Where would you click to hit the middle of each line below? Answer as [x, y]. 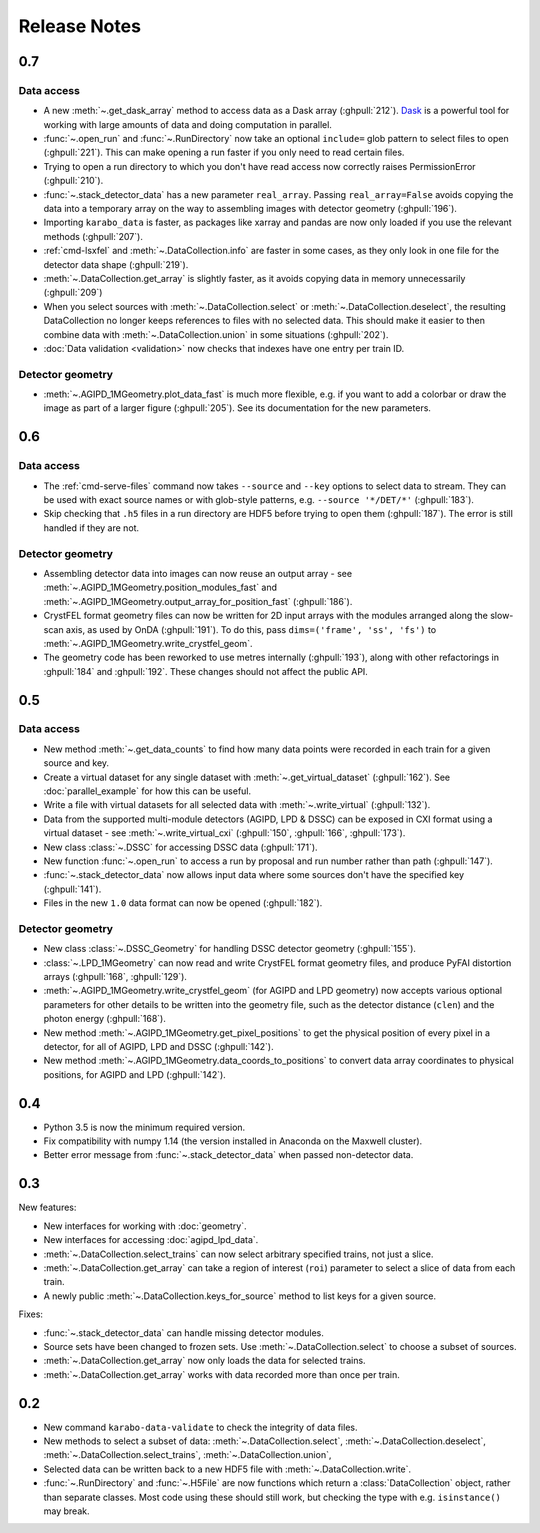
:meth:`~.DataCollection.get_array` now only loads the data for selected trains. [204, 1361]
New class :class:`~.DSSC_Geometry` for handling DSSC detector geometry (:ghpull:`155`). [230, 949]
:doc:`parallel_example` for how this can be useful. [147, 791]
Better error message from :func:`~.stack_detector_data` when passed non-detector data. [228, 1155]
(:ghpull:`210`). [73, 181]
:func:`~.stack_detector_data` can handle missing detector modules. [183, 1332]
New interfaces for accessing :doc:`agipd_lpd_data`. [151, 1240]
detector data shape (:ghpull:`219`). [116, 264]
